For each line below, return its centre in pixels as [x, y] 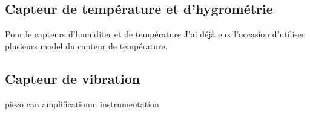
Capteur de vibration [73, 78]
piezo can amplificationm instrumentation [82, 103]
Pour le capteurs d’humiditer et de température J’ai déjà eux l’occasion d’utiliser [155, 34]
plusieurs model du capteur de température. [86, 46]
